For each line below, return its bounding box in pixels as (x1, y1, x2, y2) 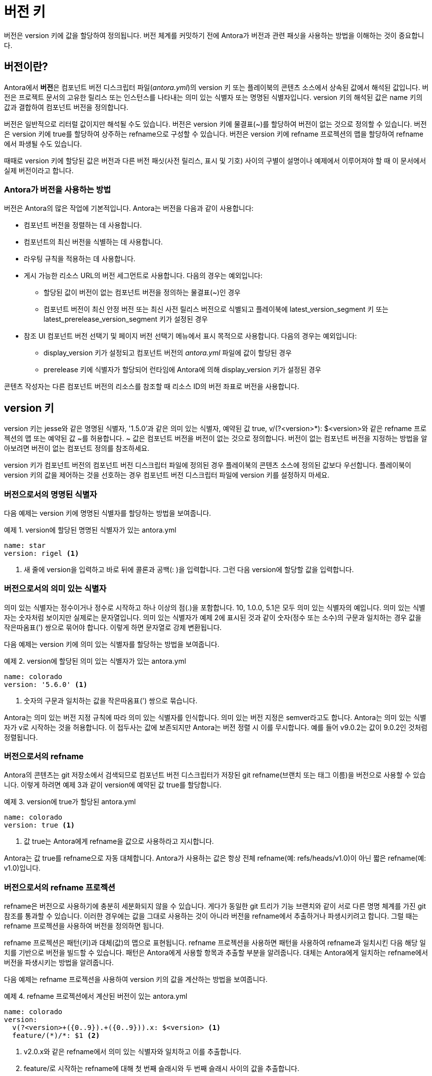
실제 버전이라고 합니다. (4, 166, 74, 175)
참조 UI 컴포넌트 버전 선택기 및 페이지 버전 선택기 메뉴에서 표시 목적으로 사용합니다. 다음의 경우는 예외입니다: (24, 332, 357, 341)
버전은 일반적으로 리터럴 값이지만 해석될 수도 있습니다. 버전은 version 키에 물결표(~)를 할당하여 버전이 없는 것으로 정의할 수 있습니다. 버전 (4, 119, 427, 128)
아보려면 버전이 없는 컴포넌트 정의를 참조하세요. (4, 444, 150, 453)
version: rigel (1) (4, 549, 79, 557)
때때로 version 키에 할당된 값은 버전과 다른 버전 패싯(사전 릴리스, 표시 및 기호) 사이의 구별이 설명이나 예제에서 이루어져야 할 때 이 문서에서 (4, 156, 426, 165)
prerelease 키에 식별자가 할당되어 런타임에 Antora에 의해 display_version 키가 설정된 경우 (43, 365, 321, 374)
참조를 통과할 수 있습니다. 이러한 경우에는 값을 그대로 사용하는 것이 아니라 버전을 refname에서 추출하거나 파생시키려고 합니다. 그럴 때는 (4, 912, 419, 921)
